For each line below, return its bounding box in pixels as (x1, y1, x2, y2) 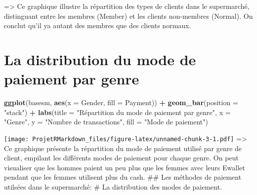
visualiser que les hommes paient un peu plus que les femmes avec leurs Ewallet (4, 162, 245, 172)
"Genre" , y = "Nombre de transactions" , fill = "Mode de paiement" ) (4, 117, 208, 127)
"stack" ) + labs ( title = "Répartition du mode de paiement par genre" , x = (4, 107, 231, 117)
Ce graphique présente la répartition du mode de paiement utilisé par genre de (4, 143, 242, 153)
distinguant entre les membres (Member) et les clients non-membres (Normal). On (4, 10, 253, 21)
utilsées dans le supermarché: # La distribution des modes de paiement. (4, 181, 222, 192)
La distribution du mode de (4, 49, 196, 69)
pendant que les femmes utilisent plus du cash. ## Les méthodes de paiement (4, 172, 242, 182)
